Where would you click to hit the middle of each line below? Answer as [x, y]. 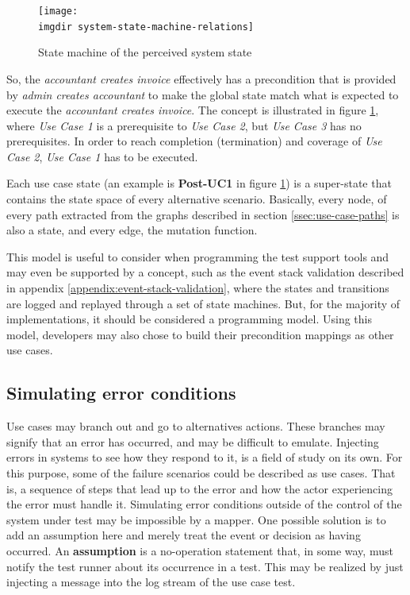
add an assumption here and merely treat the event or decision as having [184, 535]
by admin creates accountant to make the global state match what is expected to [203, 94]
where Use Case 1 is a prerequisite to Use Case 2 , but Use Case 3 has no [184, 125]
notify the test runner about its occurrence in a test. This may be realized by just [205, 566]
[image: [58, 11]
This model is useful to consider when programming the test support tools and [198, 256]
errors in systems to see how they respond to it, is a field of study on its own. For [205, 457]
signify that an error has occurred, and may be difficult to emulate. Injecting [193, 441]
